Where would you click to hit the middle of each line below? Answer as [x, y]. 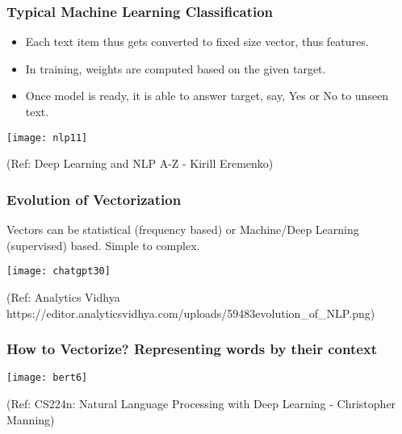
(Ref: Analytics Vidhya [63, 296]
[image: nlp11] [47, 138]
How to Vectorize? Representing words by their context [192, 349]
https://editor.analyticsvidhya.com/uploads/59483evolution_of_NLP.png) [191, 313]
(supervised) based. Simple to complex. [103, 245]
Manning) [31, 419]
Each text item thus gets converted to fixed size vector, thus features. [197, 42]
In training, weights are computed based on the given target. [176, 68]
